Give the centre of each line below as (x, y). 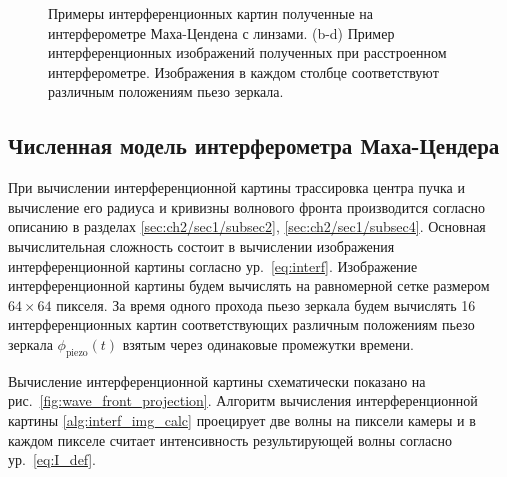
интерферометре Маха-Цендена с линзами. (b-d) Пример (221, 32)
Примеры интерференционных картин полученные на (210, 13)
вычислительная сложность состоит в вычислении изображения (201, 245)
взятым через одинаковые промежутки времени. (268, 343)
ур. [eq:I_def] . (52, 459)
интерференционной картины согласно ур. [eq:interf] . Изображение (213, 265)
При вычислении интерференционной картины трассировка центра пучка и (236, 187)
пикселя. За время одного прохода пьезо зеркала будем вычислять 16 (266, 304)
